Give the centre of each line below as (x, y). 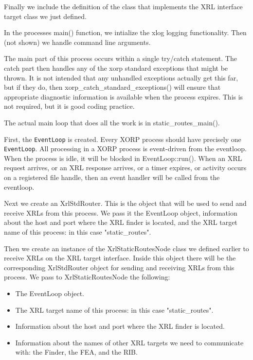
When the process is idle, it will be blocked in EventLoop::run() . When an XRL (123, 158)
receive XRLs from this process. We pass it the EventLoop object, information (121, 212)
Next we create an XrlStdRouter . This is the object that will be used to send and (125, 203)
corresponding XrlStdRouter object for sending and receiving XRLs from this (119, 267)
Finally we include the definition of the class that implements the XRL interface (123, 6)
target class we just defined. (45, 16)
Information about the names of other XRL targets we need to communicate (129, 342)
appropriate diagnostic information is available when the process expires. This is (124, 96)
